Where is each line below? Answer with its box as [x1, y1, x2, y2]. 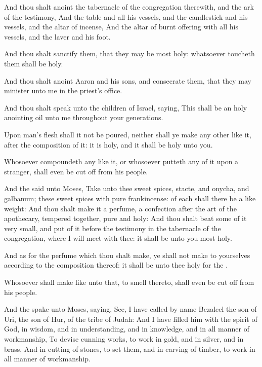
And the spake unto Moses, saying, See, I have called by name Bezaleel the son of [4, 304, 257, 314]
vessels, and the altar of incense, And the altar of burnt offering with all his [4, 21, 238, 32]
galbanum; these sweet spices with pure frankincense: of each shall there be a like [4, 193, 256, 203]
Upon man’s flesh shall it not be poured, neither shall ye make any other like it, [4, 129, 251, 139]
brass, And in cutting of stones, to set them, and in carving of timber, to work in [4, 343, 255, 354]
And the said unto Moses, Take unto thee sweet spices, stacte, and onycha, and [4, 183, 249, 194]
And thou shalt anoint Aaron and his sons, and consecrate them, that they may [4, 75, 251, 86]
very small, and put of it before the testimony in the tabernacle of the [4, 223, 221, 233]
